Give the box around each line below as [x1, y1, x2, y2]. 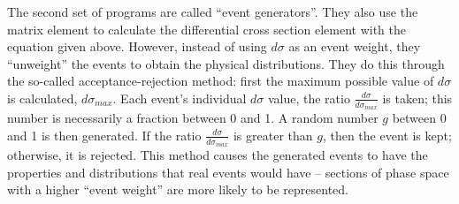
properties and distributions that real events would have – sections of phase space [7, 162, 449, 181]
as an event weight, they [288, 37, 421, 56]
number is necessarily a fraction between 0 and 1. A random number [7, 109, 379, 127]
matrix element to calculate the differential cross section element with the [7, 19, 406, 38]
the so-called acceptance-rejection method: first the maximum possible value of [7, 72, 434, 90]
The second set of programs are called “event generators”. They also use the [7, 3, 418, 20]
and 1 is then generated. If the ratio [7, 125, 202, 144]
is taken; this [382, 88, 453, 107]
